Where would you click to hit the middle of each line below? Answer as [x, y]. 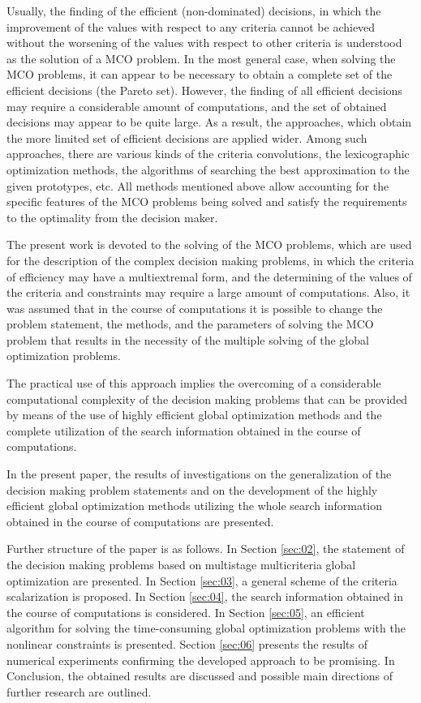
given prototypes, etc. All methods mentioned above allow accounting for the [198, 185]
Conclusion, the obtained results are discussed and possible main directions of [200, 676]
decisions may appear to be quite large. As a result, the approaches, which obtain [209, 122]
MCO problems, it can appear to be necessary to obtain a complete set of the [200, 74]
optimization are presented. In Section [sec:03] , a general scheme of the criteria [202, 580]
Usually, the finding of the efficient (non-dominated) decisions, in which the [194, 11]
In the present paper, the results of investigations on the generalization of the [199, 474]
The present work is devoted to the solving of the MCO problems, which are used [209, 244]
